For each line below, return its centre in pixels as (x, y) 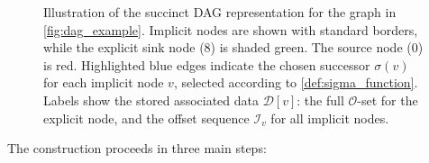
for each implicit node (104, 82)
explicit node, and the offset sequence (146, 118)
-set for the (388, 100)
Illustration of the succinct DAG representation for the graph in (220, 12)
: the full (320, 100)
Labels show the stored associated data (151, 100)
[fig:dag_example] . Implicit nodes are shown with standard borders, (231, 29)
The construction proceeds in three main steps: (137, 148)
